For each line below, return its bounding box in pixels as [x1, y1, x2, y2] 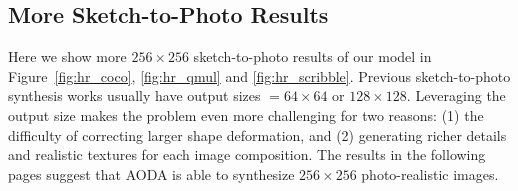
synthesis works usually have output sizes [8, 85, 261, 106]
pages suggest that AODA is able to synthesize [8, 163, 295, 184]
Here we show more [8, 46, 127, 67]
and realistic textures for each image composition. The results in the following [8, 144, 486, 165]
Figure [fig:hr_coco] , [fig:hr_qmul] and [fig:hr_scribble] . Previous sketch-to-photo [8, 65, 511, 86]
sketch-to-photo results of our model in [193, 46, 432, 67]
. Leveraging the [406, 85, 506, 106]
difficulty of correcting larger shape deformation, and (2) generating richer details [8, 124, 507, 145]
